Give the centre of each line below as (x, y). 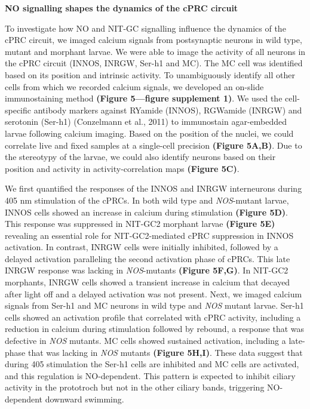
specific (18, 110)
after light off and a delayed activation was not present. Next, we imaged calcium (154, 293)
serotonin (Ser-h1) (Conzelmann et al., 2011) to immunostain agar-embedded (146, 122)
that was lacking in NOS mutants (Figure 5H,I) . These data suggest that (165, 352)
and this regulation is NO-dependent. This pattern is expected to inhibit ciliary (150, 375)
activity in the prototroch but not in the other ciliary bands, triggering (135, 387)
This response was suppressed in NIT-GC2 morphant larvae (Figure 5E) (140, 224)
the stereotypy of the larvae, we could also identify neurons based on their (140, 157)
